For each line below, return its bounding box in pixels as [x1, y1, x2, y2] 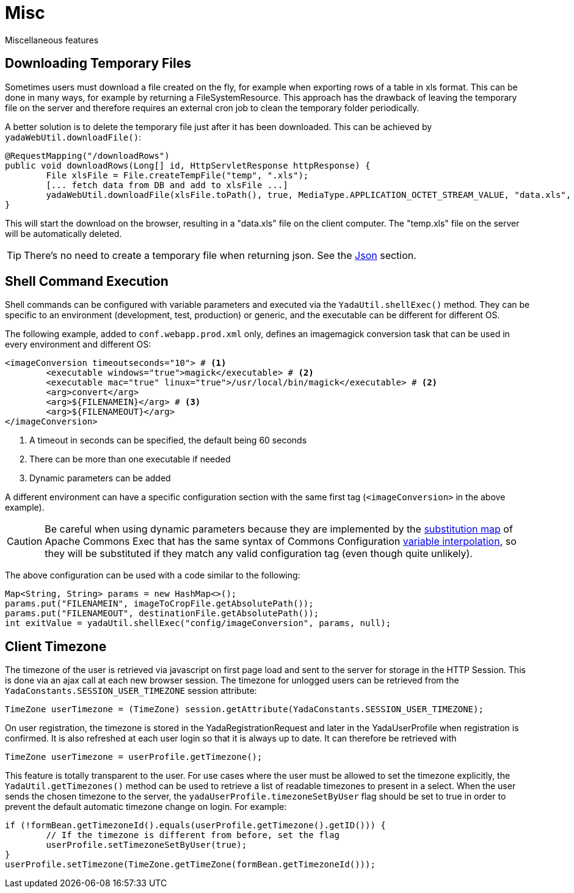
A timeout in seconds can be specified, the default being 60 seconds [29, 435, 307, 446]
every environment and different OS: [5, 339, 151, 350]
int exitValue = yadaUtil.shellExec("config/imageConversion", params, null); [5, 618, 391, 629]
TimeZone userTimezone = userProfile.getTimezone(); [5, 752, 263, 762]
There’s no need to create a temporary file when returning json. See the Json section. [24, 249, 416, 261]
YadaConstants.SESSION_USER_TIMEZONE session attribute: [5, 685, 257, 696]
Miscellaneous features [5, 34, 99, 45]
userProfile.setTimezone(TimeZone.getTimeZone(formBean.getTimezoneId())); [5, 859, 376, 870]
